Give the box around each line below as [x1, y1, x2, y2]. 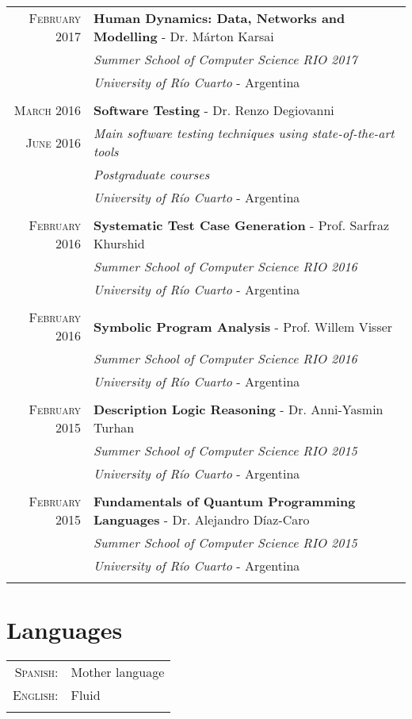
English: [13, 686, 59, 705]
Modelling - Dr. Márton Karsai [93, 27, 274, 45]
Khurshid [93, 234, 145, 252]
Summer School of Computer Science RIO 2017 [93, 50, 357, 68]
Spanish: [14, 663, 59, 682]
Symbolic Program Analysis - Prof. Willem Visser [93, 317, 393, 336]
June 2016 [25, 133, 82, 152]
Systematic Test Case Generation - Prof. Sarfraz [93, 216, 389, 234]
